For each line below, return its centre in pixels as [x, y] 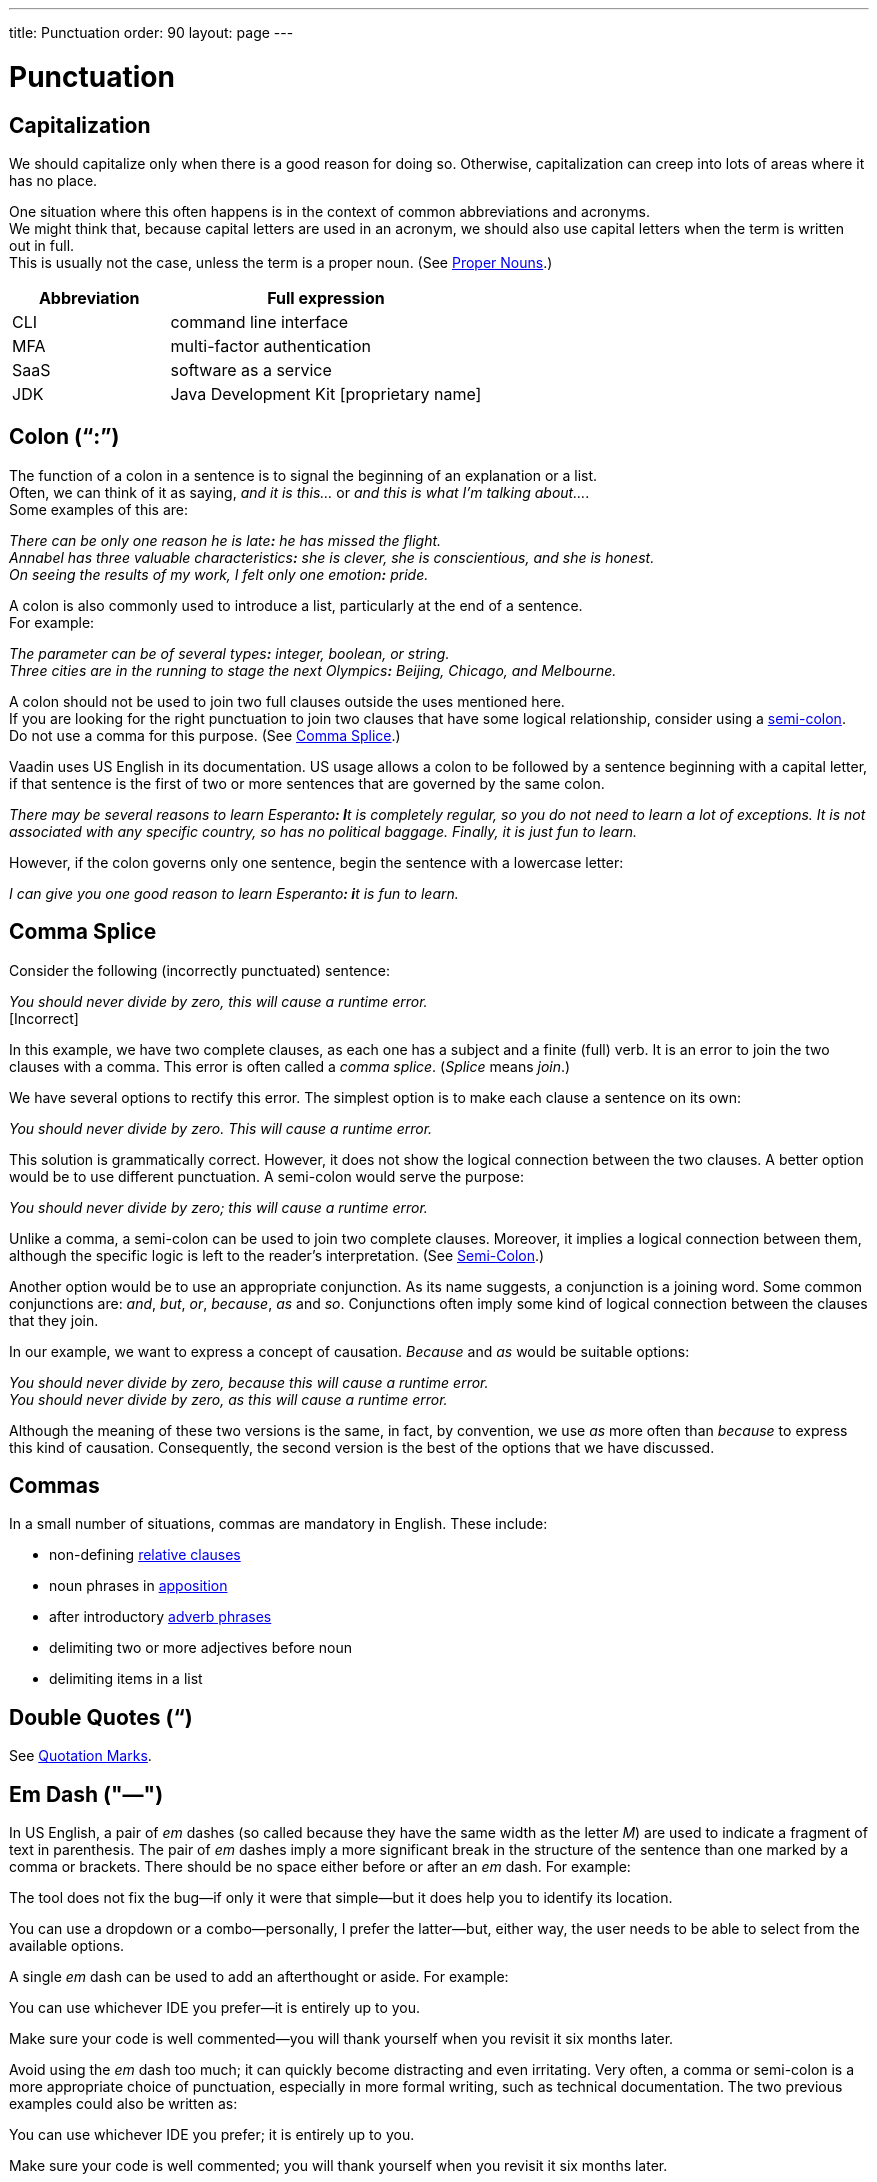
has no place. [53, 180]
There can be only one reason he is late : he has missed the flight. [225, 540]
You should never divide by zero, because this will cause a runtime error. [249, 1382]
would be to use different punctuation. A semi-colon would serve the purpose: [266, 1176]
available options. [67, 1946]
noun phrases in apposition [138, 1586]
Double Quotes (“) [101, 1717]
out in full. [42, 245]
